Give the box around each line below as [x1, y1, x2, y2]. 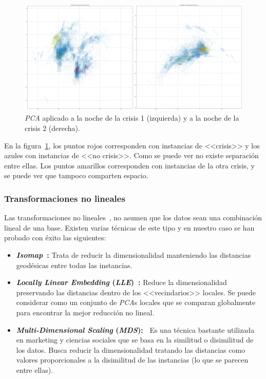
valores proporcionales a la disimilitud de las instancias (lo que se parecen [16, 354, 249, 365]
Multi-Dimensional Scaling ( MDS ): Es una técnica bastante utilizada [16, 324, 255, 335]
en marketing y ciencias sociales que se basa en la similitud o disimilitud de [16, 334, 254, 345]
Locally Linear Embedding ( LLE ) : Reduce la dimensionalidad [16, 277, 227, 288]
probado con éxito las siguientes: [4, 232, 106, 243]
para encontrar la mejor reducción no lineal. [16, 307, 155, 317]
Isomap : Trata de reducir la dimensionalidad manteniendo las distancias [16, 250, 251, 260]
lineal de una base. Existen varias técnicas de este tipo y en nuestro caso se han [4, 222, 255, 233]
